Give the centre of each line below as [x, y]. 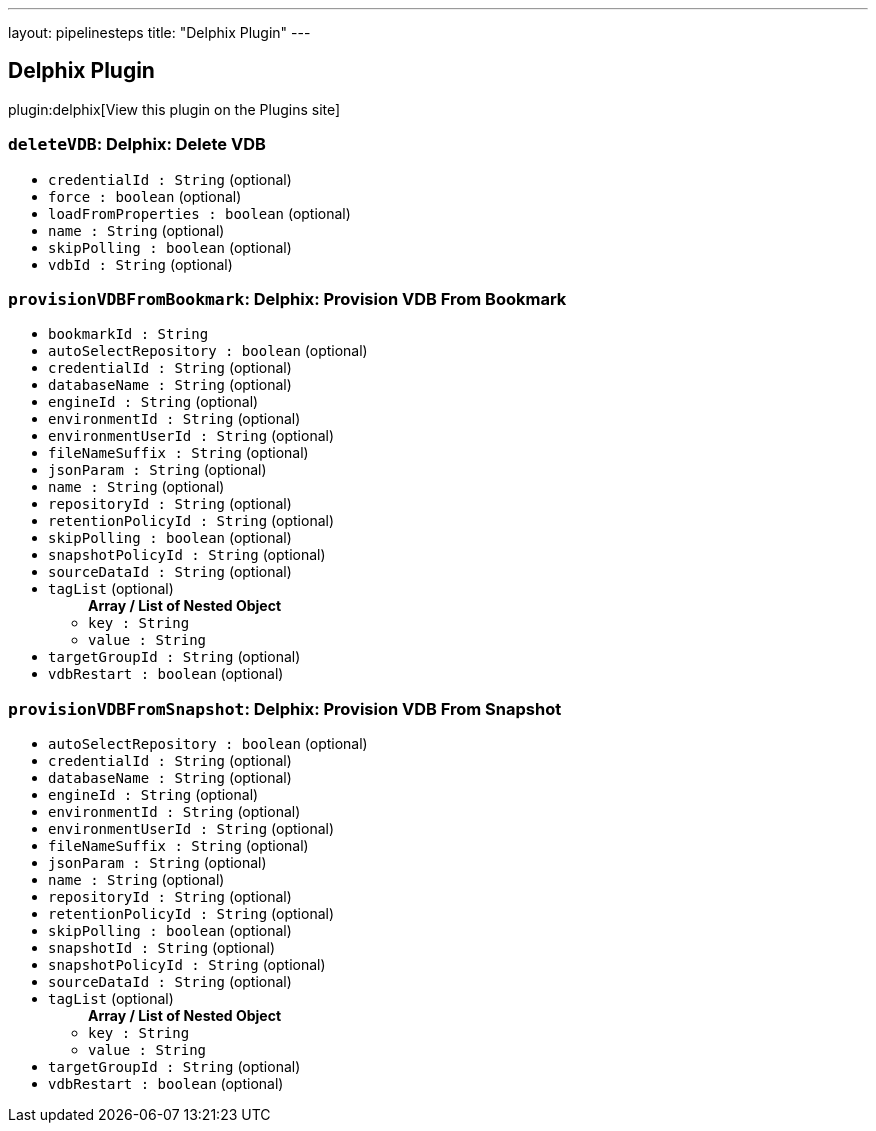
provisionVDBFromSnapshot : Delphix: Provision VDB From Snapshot [285, 708]
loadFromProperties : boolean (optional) [199, 213]
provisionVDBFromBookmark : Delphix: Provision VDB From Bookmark [287, 298]
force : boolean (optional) [145, 196]
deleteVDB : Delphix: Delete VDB [137, 144]
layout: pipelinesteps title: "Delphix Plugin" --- [159, 32]
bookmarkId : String [128, 334]
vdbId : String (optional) [140, 264]
